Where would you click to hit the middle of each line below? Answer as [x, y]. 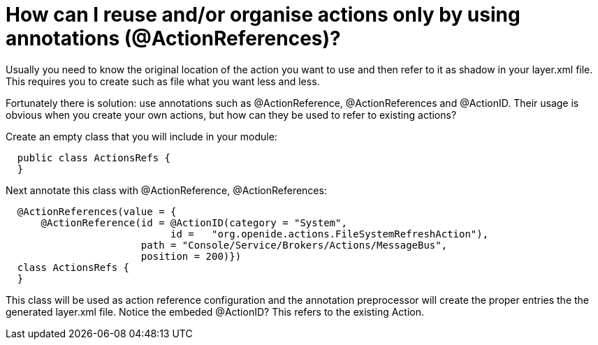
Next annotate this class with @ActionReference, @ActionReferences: [166, 190]
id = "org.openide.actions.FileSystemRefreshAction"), [330, 234]
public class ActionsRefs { [94, 157]
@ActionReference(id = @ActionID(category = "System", [194, 222]
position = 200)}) [191, 256]
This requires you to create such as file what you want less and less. [163, 81]
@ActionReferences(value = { [97, 211]
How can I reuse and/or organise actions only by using [263, 15]
